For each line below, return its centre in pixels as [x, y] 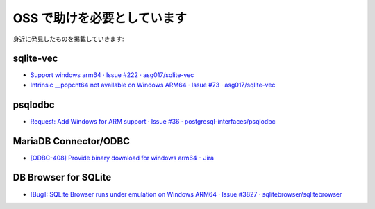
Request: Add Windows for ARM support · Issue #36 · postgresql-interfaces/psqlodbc [153, 121]
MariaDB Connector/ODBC [71, 141]
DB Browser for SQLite [62, 177]
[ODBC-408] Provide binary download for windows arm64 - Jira [122, 158]
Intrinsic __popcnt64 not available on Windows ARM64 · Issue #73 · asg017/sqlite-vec [153, 85]
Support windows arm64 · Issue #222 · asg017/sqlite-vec [112, 75]
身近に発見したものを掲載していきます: [68, 39]
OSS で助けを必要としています [100, 18]
